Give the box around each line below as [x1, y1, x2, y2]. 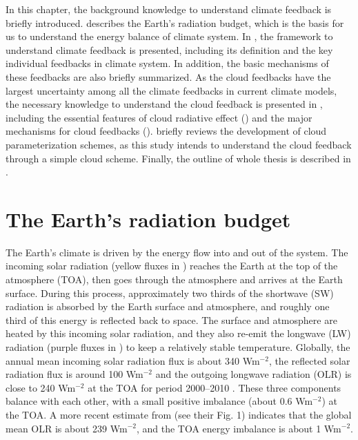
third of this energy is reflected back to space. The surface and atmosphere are [6, 312, 337, 327]
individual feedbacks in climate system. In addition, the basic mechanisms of [6, 56, 329, 70]
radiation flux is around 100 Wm [6, 367, 143, 381]
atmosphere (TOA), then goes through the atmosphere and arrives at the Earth [6, 272, 343, 287]
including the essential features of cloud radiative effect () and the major [6, 110, 312, 124]
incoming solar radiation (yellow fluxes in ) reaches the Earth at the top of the [6, 258, 338, 273]
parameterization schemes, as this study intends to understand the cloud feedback [6, 137, 352, 151]
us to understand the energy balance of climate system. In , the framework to [6, 29, 333, 44]
